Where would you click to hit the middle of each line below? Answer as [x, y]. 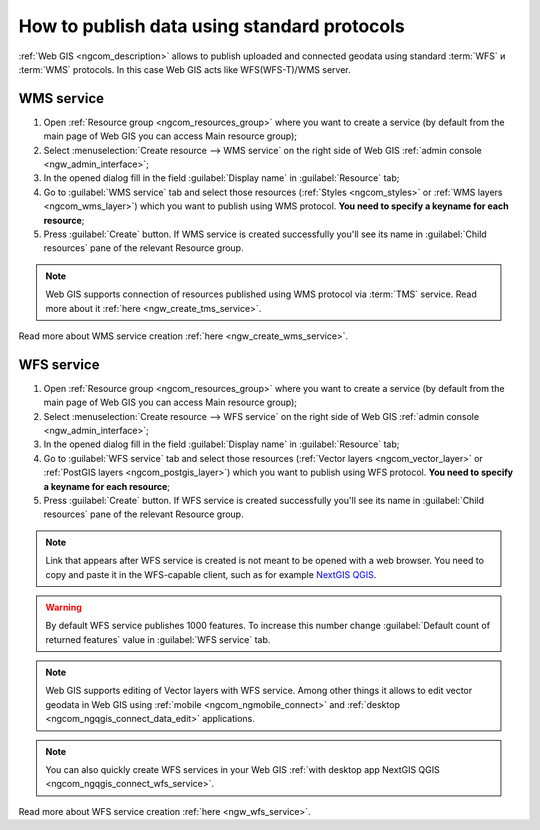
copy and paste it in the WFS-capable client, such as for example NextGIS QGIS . [211, 574]
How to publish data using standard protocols [211, 26]
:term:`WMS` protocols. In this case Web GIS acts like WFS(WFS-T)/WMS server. [184, 69]
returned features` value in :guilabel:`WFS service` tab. [158, 639]
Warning [63, 607]
